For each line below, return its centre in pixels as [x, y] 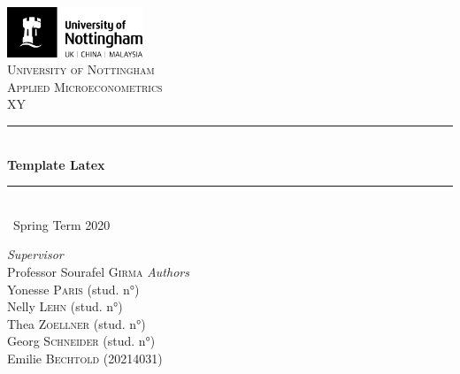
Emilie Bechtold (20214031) [85, 358]
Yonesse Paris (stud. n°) [73, 289]
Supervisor [35, 254]
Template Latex [56, 164]
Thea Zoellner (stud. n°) [77, 323]
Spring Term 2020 [61, 224]
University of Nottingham [81, 69]
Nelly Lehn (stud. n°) [65, 306]
